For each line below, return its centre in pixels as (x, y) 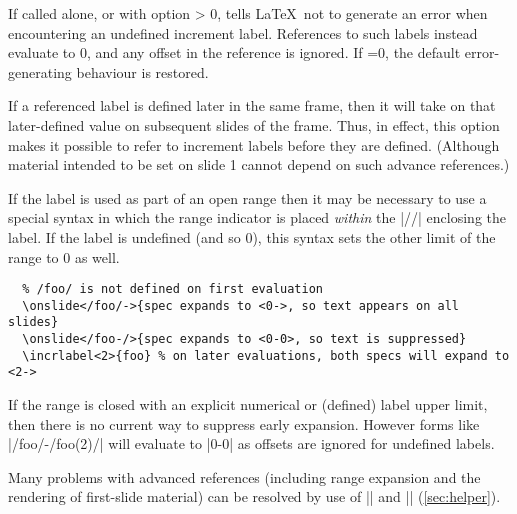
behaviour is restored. (142, 71)
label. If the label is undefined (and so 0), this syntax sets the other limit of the (252, 236)
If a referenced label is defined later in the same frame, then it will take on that (252, 105)
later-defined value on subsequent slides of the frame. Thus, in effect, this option (254, 124)
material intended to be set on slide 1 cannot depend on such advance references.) (259, 164)
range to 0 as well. (64, 256)
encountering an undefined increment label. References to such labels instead (243, 32)
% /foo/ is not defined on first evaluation (172, 289)
